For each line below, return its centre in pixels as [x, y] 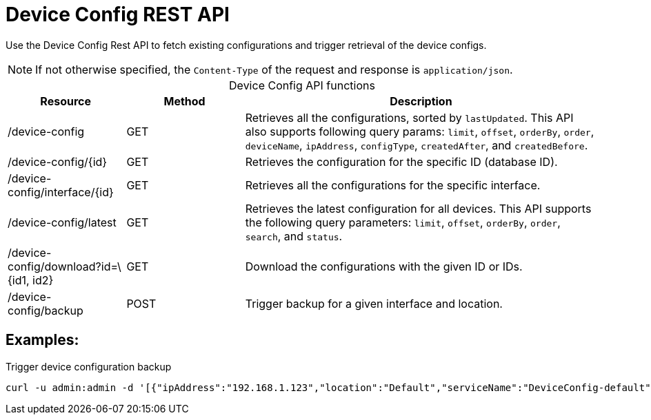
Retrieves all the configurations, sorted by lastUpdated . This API [409, 117]
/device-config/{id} [58, 161]
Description [421, 101]
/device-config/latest [62, 222]
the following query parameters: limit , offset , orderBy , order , [403, 222]
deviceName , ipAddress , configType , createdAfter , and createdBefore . [417, 145]
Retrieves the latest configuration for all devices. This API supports [418, 208]
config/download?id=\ [64, 266]
